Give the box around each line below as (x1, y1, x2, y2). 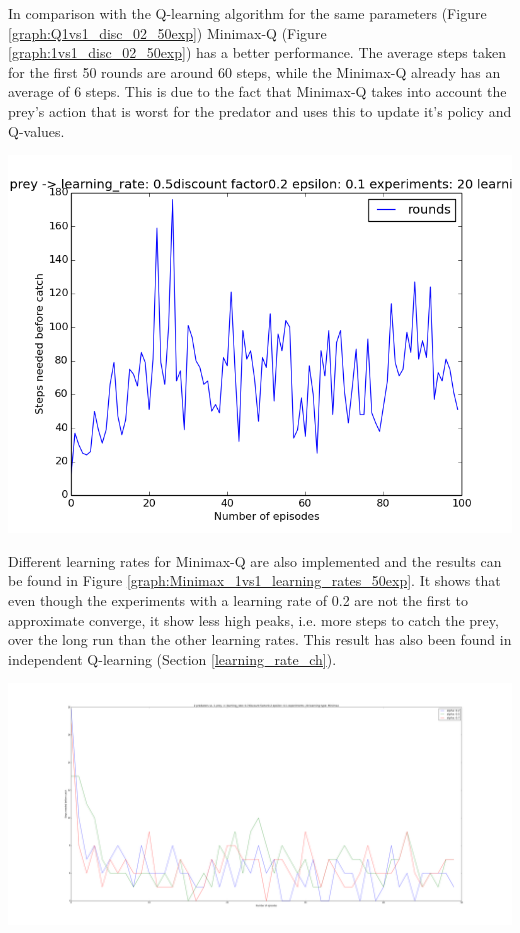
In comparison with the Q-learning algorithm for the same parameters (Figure (8, 3, 487, 23)
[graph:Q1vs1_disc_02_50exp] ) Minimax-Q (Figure (8, 22, 327, 43)
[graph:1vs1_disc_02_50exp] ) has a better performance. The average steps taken (8, 42, 506, 63)
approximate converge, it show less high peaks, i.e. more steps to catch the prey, (8, 609, 499, 630)
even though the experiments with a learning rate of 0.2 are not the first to (8, 589, 469, 610)
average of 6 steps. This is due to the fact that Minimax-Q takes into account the (8, 81, 507, 102)
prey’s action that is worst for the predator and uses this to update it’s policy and (8, 100, 512, 121)
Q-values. (8, 120, 65, 141)
